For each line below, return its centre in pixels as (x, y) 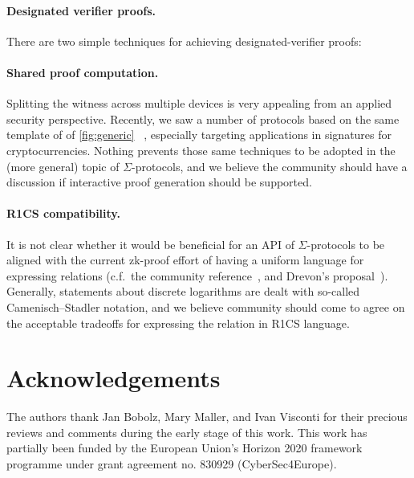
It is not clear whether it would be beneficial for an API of (150, 244)
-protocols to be (346, 244)
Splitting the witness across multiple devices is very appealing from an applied (199, 103)
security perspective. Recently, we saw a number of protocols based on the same (203, 118)
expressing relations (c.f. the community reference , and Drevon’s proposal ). (197, 275)
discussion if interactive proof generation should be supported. (159, 182)
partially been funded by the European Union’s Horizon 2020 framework (185, 448)
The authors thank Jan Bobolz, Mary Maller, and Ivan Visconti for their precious (207, 417)
